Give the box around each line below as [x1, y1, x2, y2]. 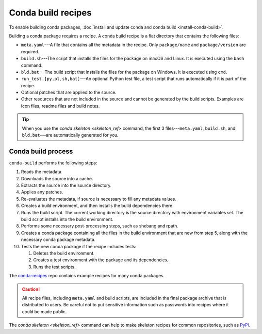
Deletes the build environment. [33, 250, 95, 256]
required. [21, 48, 40, 54]
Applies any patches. [21, 189, 63, 195]
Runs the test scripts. [33, 264, 76, 270]
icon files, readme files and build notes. [21, 103, 100, 109]
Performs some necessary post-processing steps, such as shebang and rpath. [21, 223, 179, 229]
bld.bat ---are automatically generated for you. [22, 132, 119, 138]
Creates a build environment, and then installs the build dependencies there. [21, 203, 174, 208]
